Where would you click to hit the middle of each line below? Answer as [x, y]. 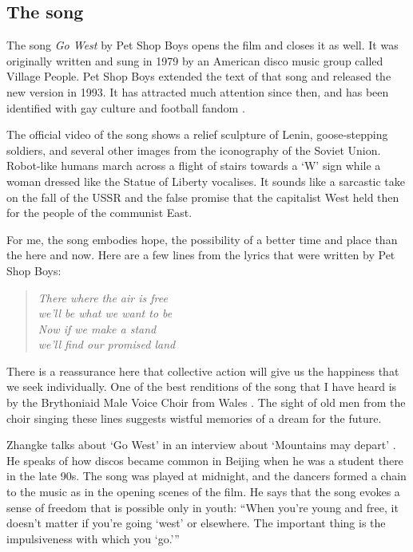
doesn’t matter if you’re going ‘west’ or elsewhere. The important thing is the [196, 523]
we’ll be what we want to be [105, 313]
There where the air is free [103, 297]
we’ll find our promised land [107, 344]
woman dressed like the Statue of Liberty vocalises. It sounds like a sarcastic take [206, 181]
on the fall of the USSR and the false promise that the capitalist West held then [203, 197]
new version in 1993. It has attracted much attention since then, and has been [198, 91]
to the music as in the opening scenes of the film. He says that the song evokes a [203, 492]
